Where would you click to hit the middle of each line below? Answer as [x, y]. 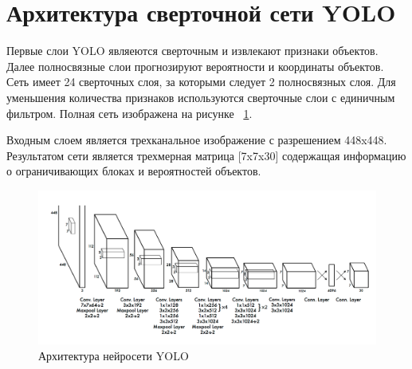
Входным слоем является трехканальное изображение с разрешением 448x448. [197, 140]
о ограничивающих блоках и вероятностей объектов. [134, 171]
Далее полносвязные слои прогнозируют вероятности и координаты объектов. [195, 66]
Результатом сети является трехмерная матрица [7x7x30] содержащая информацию [206, 155]
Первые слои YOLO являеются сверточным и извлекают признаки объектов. [192, 51]
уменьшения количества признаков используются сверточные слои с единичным [201, 97]
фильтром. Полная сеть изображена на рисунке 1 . [129, 113]
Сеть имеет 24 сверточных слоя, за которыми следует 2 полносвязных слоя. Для [201, 82]
